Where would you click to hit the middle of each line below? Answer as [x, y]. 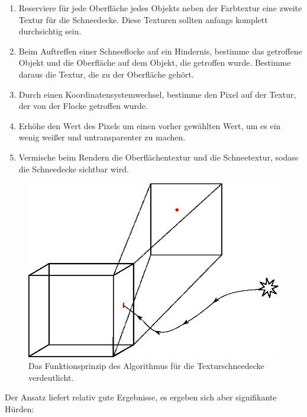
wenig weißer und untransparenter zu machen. [102, 137]
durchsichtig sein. [50, 31]
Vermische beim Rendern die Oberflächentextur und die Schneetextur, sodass [159, 157]
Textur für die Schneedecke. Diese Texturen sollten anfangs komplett [143, 19]
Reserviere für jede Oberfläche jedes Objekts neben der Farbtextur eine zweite [160, 8]
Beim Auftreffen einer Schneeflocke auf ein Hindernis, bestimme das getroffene [160, 51]
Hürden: [20, 408]
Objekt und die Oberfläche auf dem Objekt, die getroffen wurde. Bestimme [155, 62]
